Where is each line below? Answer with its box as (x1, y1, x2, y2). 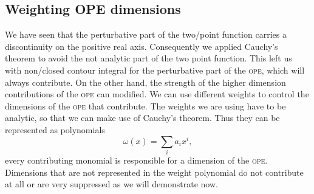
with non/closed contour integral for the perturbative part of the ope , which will (5, 63, 305, 76)
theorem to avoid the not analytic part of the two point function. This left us (5, 52, 292, 64)
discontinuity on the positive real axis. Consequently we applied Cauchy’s (5, 40, 278, 52)
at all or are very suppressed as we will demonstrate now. (5, 178, 218, 190)
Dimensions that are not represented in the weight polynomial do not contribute (5, 165, 304, 178)
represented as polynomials (5, 123, 105, 136)
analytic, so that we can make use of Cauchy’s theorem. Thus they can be (5, 111, 280, 124)
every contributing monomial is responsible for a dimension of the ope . (5, 153, 268, 166)
